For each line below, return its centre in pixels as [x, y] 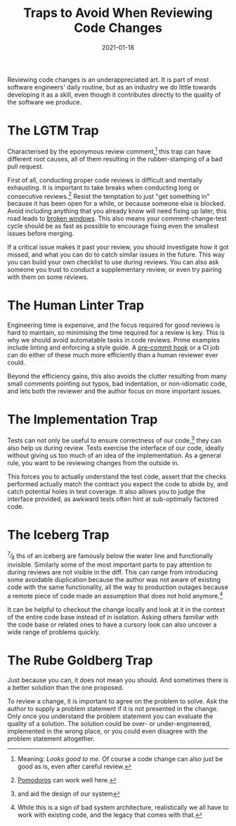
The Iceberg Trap [58, 535]
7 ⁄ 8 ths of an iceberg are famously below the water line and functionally [110, 556]
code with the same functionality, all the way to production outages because [118, 587]
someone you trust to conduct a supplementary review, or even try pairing [115, 270]
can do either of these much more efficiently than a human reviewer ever [113, 355]
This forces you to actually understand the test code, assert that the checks [117, 476]
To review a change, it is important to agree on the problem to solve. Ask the [118, 701]
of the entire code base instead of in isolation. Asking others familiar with [113, 617]
